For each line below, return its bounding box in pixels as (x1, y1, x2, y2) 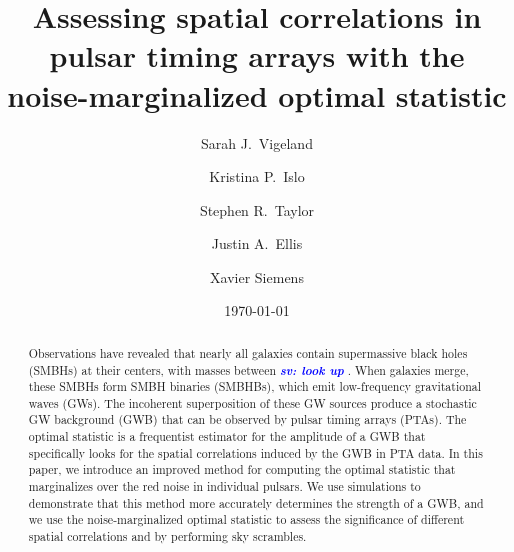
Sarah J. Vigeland (201, 132, 313, 153)
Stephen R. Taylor (199, 199, 315, 220)
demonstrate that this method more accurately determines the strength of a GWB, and (28, 494, 484, 511)
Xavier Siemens (210, 266, 304, 287)
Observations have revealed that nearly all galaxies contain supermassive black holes (28, 344, 468, 361)
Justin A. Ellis (211, 233, 303, 254)
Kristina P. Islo (209, 166, 305, 187)
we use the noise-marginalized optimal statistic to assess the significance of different (28, 511, 465, 528)
